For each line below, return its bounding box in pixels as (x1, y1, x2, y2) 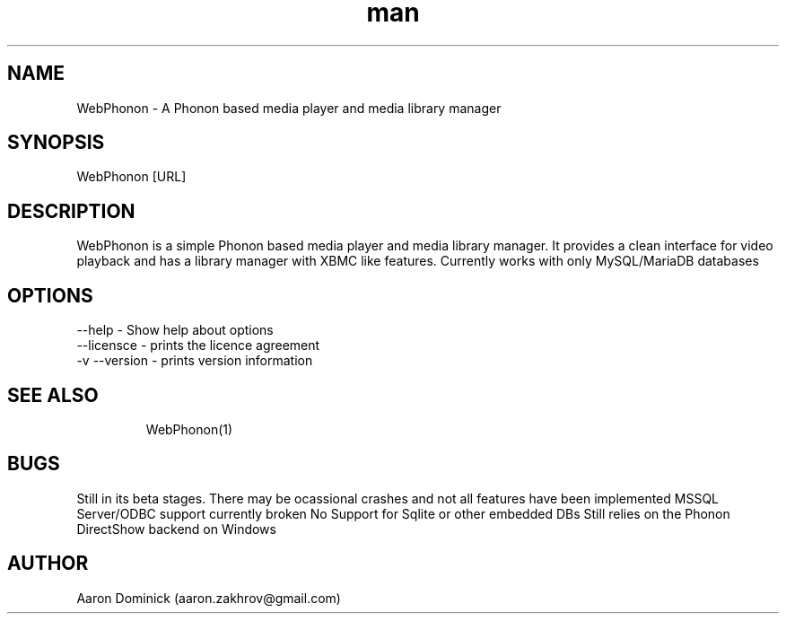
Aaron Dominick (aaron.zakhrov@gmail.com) (76, 590, 341, 606)
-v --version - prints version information (76, 353, 313, 369)
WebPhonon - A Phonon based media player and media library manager (76, 100, 502, 116)
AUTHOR (7, 552, 89, 575)
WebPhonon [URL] (76, 169, 187, 185)
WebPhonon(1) (145, 421, 233, 437)
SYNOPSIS (7, 131, 105, 154)
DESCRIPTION (7, 199, 135, 223)
